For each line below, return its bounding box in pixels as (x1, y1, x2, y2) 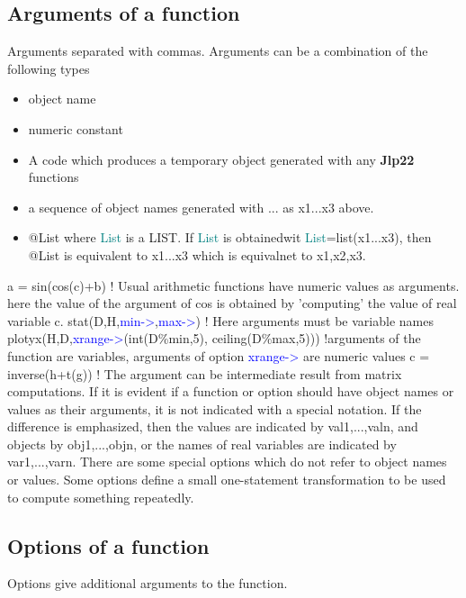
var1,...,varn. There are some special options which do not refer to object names (7, 452, 447, 471)
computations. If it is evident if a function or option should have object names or (7, 382, 454, 401)
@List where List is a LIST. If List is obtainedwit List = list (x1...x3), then (28, 228, 432, 247)
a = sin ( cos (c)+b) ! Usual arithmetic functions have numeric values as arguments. (7, 276, 460, 294)
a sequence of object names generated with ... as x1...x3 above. (28, 197, 374, 216)
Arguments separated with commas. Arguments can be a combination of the (7, 41, 428, 60)
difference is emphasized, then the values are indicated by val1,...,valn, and (7, 417, 418, 436)
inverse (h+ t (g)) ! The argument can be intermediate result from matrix (7, 364, 402, 383)
